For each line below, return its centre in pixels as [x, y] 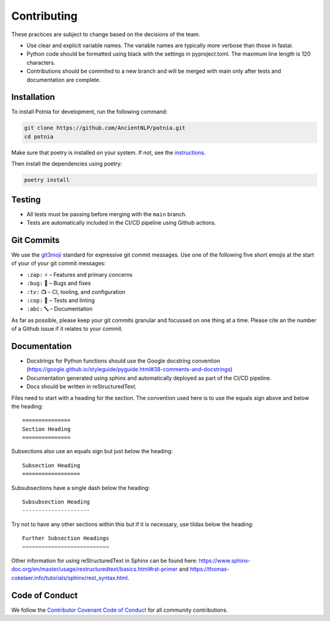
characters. [41, 62]
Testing [26, 199]
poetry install [47, 180]
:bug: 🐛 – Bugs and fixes [59, 283]
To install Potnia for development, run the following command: [90, 112]
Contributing [44, 16]
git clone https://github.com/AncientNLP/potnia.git [105, 128]
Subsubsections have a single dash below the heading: [81, 487]
